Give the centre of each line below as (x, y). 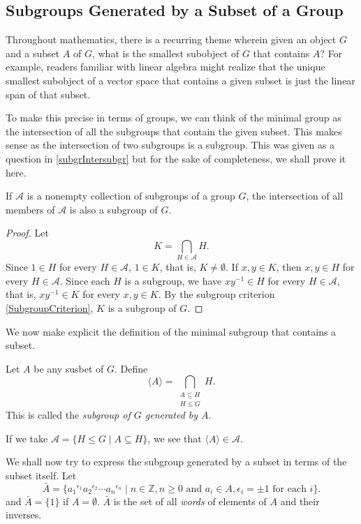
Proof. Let (27, 233)
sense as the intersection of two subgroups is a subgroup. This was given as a (170, 145)
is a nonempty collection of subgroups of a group (131, 196)
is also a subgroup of (113, 209)
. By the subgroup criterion (216, 294)
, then (289, 267)
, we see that (175, 438)
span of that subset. (48, 94)
